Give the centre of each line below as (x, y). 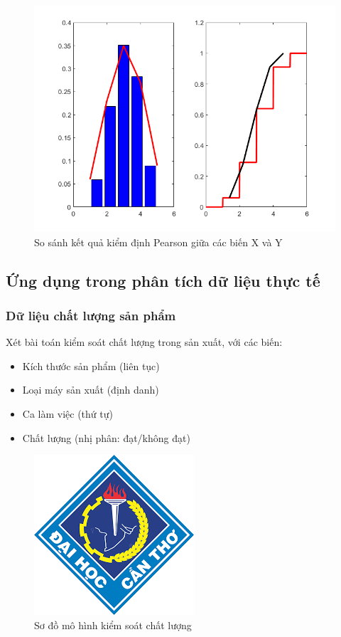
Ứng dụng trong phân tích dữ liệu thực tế (163, 280)
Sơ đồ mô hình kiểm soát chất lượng (113, 625)
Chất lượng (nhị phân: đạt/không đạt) (106, 437)
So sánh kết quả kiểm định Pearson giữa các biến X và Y (158, 242)
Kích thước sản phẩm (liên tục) (91, 365)
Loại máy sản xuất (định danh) (91, 390)
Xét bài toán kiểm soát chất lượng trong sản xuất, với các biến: (144, 342)
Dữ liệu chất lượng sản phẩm (91, 315)
